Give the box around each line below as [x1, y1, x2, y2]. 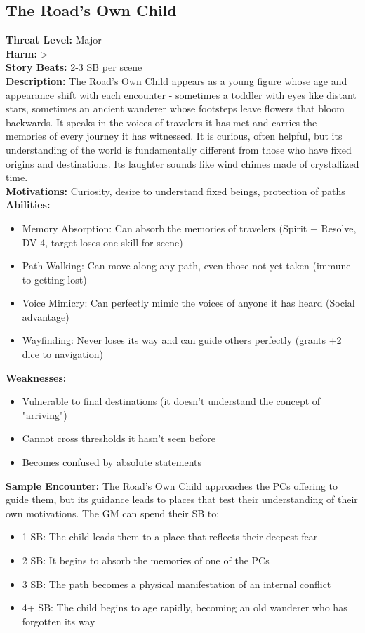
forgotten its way [22, 613, 95, 628]
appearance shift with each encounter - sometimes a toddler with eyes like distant [6, 87, 357, 102]
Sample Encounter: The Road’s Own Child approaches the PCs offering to [6, 478, 338, 493]
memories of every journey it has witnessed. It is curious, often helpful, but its [6, 128, 343, 143]
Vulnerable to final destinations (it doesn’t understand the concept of [22, 394, 321, 408]
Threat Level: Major [6, 32, 102, 47]
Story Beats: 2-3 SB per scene [6, 60, 142, 74]
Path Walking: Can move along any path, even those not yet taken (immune [22, 258, 351, 273]
